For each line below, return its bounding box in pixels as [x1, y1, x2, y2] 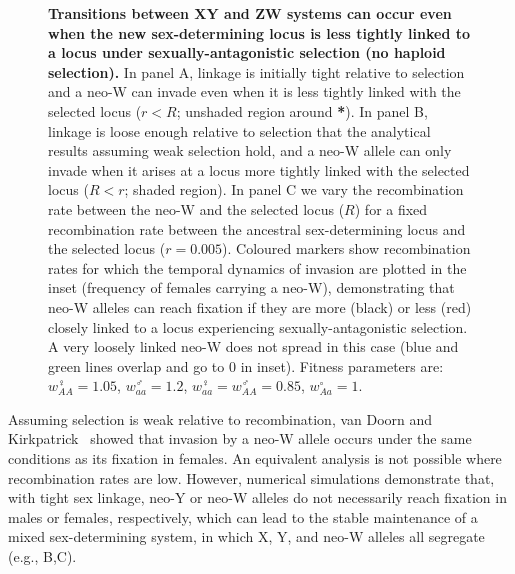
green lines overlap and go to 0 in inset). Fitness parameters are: [48, 355, 444, 376]
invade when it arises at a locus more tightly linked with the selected [48, 159, 470, 180]
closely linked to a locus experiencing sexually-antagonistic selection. [48, 316, 468, 337]
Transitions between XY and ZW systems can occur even [48, 3, 452, 23]
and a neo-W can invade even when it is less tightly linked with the [48, 81, 461, 102]
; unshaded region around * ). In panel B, [176, 100, 428, 121]
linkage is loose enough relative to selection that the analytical [48, 120, 431, 141]
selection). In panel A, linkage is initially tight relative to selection [48, 61, 465, 82]
